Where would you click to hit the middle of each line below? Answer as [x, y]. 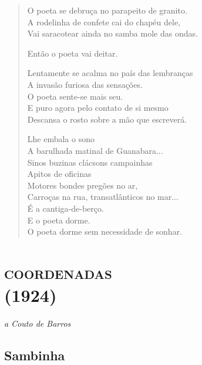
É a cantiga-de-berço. [65, 208]
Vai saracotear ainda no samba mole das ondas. [112, 33]
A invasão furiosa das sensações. [85, 84]
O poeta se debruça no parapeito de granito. [107, 10]
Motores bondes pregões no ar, [83, 185]
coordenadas [58, 272]
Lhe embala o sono [61, 139]
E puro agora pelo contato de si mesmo [98, 108]
